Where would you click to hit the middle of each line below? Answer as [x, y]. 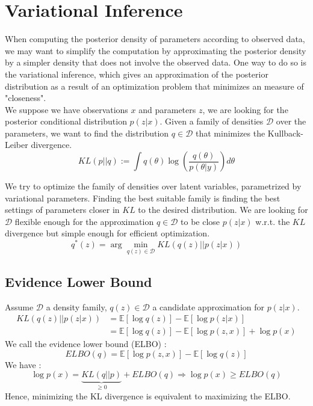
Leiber [17, 145]
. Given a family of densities [212, 121]
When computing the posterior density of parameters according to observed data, [155, 39]
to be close [200, 221]
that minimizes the [230, 133]
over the [291, 121]
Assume [19, 306]
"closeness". [26, 98]
